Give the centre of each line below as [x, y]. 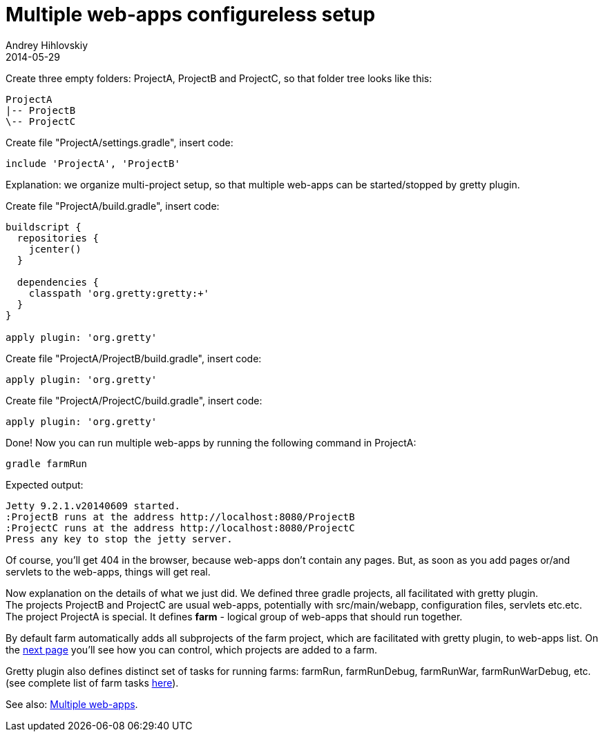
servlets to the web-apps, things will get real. [108, 571]
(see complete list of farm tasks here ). [92, 682]
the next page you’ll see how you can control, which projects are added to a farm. [192, 649]
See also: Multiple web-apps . [72, 704]
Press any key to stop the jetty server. [119, 539]
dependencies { [58, 282]
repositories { [58, 238]
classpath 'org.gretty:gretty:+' [119, 293]
